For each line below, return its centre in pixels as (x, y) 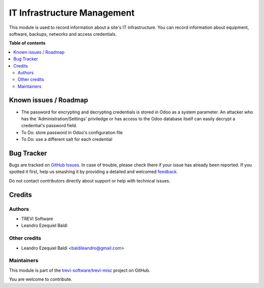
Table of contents (27, 43)
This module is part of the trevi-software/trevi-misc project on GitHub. (80, 270)
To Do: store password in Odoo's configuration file (72, 133)
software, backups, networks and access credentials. (63, 34)
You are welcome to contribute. (41, 279)
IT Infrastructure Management (72, 13)
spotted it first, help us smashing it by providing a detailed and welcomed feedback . (94, 172)
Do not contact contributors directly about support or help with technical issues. (90, 180)
